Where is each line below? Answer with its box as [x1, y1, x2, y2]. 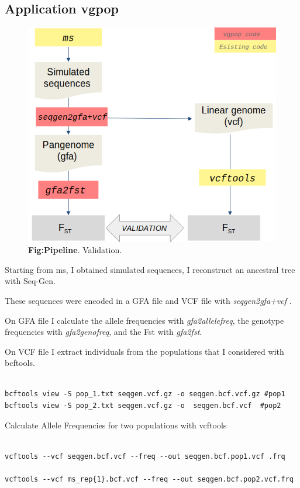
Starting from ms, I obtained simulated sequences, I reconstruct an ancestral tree [5, 263, 295, 275]
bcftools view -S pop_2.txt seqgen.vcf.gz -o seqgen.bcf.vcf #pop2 [5, 402, 281, 410]
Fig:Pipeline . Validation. [28, 244, 122, 256]
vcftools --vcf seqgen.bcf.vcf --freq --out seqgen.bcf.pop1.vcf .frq [5, 452, 285, 461]
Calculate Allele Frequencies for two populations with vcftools [5, 418, 227, 431]
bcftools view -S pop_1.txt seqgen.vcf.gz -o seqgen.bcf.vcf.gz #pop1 [5, 390, 285, 399]
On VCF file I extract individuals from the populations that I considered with [5, 345, 284, 357]
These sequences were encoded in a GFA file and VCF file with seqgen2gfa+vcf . [5, 294, 292, 306]
